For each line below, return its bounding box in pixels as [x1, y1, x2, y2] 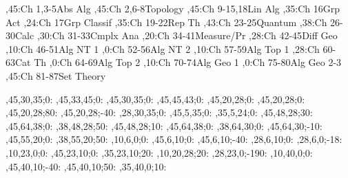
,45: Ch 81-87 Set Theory [6, 68, 106, 82]
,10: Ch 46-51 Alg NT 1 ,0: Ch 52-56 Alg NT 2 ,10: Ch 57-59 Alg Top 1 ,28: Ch [6, 41, 320, 56]
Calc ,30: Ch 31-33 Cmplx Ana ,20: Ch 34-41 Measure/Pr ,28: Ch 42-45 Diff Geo [15, 28, 338, 43]
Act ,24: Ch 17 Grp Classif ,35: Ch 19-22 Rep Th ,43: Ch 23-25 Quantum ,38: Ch [6, 14, 327, 29]
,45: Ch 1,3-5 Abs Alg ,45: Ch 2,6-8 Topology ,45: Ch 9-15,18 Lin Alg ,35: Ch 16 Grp [6, 1, 340, 15]
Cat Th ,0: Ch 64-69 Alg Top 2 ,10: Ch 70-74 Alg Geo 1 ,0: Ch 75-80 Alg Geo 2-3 [15, 55, 342, 69]
